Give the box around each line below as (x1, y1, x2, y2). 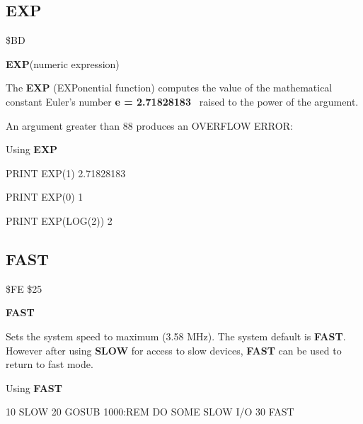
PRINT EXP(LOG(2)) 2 (6, 213, 113, 228)
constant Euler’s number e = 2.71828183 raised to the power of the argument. (6, 94, 359, 108)
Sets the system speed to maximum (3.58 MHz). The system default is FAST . (6, 328, 346, 343)
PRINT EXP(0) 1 (6, 189, 83, 204)
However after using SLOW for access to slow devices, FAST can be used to (6, 342, 342, 357)
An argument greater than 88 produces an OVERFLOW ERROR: (6, 118, 293, 133)
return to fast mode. (6, 357, 93, 372)
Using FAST (6, 380, 63, 395)
